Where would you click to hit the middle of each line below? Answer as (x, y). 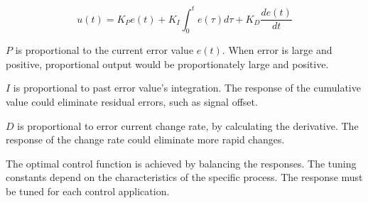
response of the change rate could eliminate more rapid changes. (145, 139)
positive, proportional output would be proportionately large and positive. (167, 64)
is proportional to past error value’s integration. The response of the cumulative (187, 88)
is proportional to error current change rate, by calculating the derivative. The (188, 125)
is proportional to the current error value (104, 50)
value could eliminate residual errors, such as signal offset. (132, 102)
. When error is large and (277, 50)
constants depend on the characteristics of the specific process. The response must (184, 177)
